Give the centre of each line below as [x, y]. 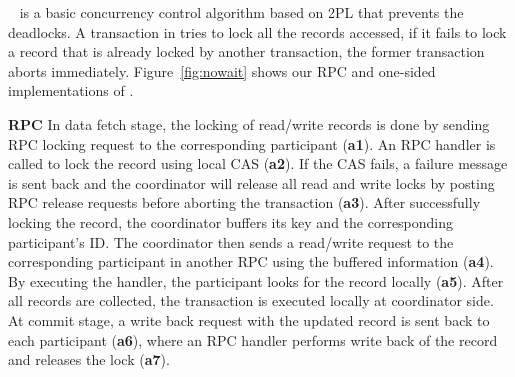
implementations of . [71, 90]
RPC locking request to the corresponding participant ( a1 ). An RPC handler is [252, 143]
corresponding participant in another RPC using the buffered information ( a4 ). [251, 261]
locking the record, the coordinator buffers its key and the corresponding [231, 221]
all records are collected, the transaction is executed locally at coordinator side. [251, 300]
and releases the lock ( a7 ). [89, 359]
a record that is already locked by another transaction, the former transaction [246, 51]
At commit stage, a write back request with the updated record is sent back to [249, 319]
